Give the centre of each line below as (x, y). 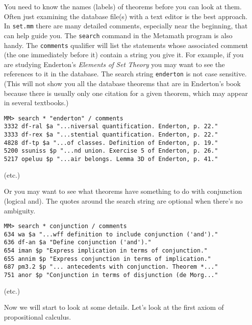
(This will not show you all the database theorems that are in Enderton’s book (122, 83)
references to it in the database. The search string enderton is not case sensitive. (126, 74)
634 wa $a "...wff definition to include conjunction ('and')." (111, 234)
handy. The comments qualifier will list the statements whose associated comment (126, 45)
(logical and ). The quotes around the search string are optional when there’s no (123, 200)
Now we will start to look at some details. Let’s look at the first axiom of (114, 307)
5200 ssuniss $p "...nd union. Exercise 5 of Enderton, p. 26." (111, 151)
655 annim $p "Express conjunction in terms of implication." (108, 259)
